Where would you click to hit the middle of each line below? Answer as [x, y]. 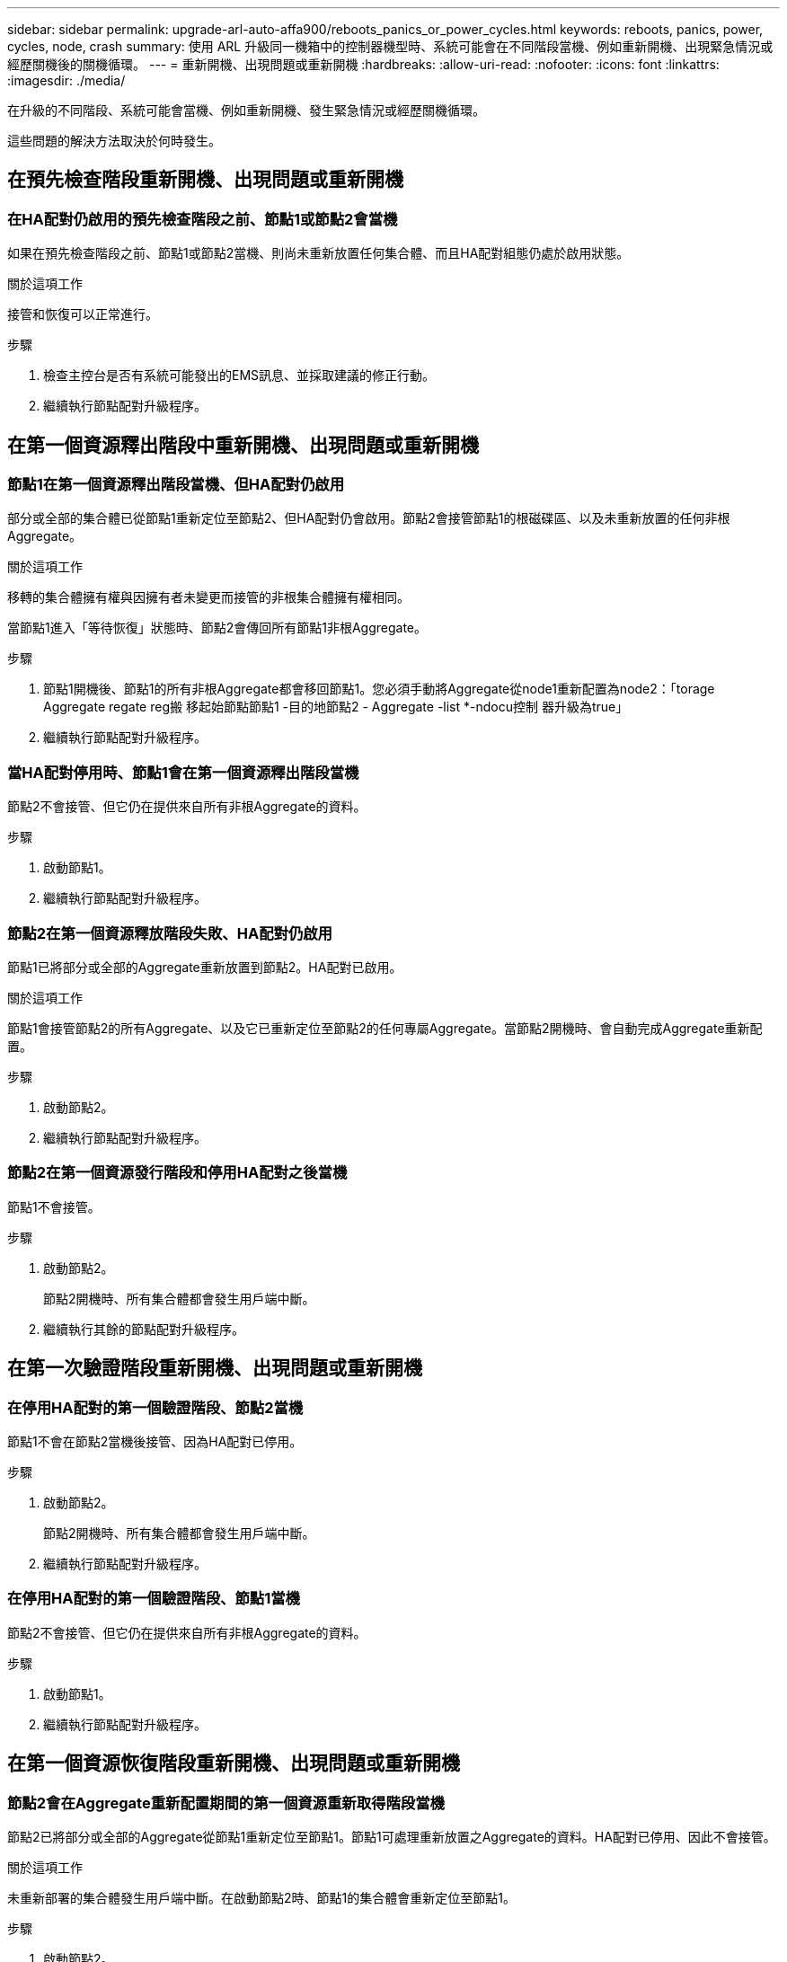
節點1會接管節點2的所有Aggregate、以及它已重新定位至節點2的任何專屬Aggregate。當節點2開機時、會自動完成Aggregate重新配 [385, 1028]
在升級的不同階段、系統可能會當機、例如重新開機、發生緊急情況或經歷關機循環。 [246, 110]
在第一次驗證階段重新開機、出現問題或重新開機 [215, 1368]
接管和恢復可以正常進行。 [83, 314]
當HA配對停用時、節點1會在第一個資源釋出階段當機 [183, 772]
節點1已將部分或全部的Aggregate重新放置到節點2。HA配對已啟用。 [205, 967]
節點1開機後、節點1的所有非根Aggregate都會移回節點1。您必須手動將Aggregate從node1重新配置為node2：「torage [379, 689]
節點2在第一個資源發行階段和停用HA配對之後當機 [177, 1173]
